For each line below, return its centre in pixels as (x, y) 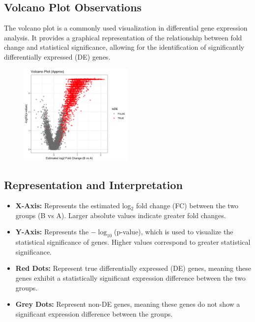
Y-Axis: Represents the (52, 232)
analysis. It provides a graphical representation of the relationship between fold (123, 37)
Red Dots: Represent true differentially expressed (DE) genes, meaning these (133, 268)
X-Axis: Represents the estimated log (73, 206)
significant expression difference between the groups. (94, 313)
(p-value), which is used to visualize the (173, 232)
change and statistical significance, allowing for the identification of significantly (124, 47)
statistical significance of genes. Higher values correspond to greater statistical (133, 242)
